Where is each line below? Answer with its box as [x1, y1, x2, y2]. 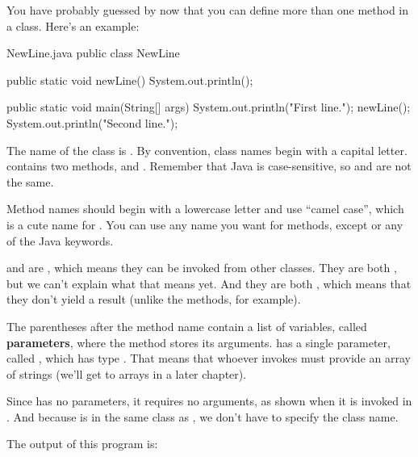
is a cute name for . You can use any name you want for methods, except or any [6, 216, 403, 233]
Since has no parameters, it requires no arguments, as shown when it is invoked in [6, 392, 412, 409]
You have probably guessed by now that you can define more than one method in [6, 2, 409, 18]
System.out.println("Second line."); [6, 114, 178, 131]
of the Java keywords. [6, 232, 114, 249]
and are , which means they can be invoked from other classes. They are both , [6, 259, 397, 276]
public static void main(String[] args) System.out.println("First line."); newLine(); [6, 99, 411, 115]
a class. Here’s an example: [6, 17, 140, 34]
